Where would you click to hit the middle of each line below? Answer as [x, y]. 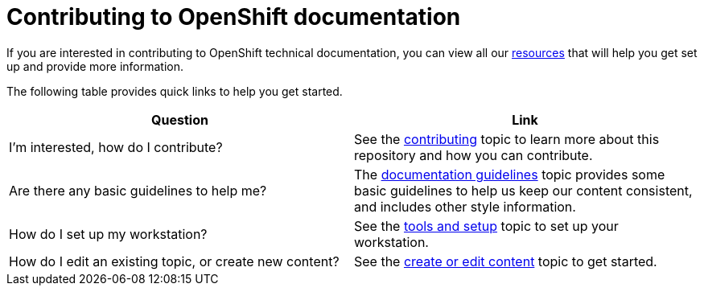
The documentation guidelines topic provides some [510, 174]
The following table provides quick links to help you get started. [175, 91]
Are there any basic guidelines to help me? [138, 190]
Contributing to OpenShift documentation [234, 17]
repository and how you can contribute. [473, 155]
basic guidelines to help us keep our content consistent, [523, 190]
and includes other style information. [465, 206]
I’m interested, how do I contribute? [116, 147]
